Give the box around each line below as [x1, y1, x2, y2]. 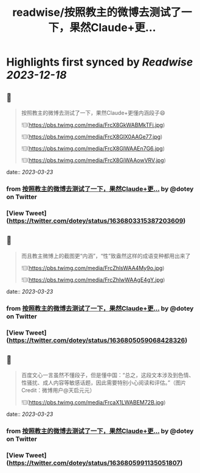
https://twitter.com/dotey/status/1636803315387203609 [9, 216, 184, 225]
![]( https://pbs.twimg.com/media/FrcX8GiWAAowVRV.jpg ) [21, 157, 166, 164]
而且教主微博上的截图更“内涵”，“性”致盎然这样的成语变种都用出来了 [21, 252, 191, 259]
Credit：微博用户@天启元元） [21, 387, 95, 394]
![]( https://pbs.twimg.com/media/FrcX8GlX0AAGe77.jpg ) [21, 133, 163, 140]
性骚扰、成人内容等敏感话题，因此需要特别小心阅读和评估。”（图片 [21, 379, 187, 386]
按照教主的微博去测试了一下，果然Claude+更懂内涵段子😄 [21, 109, 166, 116]
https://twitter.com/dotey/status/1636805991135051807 [9, 459, 181, 468]
